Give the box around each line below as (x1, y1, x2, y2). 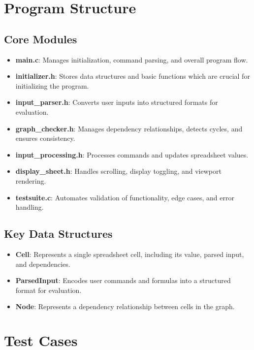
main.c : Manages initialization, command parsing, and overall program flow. (15, 54, 248, 64)
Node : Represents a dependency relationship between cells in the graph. (15, 301, 235, 312)
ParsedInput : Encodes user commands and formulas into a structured (15, 275, 231, 286)
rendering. (15, 175, 46, 186)
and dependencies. (15, 258, 70, 269)
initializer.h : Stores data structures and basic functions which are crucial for (15, 71, 250, 81)
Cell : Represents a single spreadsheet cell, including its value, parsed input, (15, 249, 244, 259)
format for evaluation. (15, 285, 82, 295)
